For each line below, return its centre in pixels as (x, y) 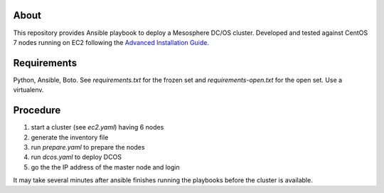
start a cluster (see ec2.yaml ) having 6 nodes (97, 127)
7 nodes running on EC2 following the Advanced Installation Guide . (111, 42)
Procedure (37, 110)
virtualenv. (28, 90)
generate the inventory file (70, 137)
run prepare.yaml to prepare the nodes (88, 147)
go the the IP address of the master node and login (106, 167)
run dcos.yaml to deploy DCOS (76, 157)
